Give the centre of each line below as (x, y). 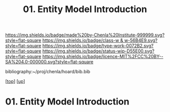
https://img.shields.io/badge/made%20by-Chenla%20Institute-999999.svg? (85, 35)
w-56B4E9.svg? (141, 40)
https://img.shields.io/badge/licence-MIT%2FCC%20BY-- (103, 57)
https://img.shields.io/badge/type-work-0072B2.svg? (98, 46)
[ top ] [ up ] (15, 81)
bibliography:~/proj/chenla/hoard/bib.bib (48, 72)
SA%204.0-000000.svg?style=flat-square (49, 62)
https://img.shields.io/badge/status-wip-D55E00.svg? (98, 51)
